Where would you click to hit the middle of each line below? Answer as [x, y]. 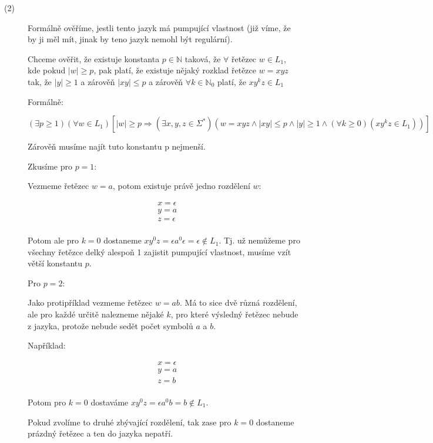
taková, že [203, 58]
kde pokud [47, 70]
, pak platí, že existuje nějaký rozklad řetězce [175, 70]
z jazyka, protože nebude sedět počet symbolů [110, 325]
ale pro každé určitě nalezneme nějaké [96, 314]
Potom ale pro [53, 240]
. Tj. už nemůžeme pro [259, 240]
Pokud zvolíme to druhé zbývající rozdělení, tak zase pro [130, 422]
